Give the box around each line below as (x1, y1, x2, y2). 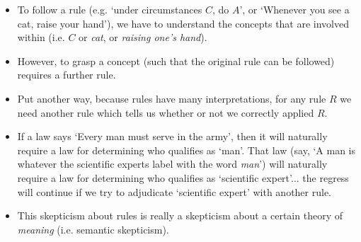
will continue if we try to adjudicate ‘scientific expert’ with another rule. (17, 184, 331, 199)
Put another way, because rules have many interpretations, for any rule (17, 91, 326, 105)
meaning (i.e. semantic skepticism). (17, 221, 169, 236)
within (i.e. (17, 30, 65, 45)
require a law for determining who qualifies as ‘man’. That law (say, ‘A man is (17, 142, 356, 157)
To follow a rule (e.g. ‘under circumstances (17, 2, 202, 16)
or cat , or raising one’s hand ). (79, 30, 207, 45)
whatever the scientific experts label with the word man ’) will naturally (17, 156, 328, 171)
